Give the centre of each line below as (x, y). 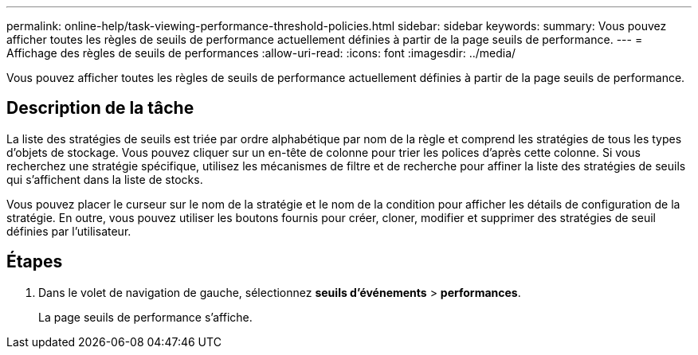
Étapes (35, 262)
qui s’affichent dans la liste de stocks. (105, 179)
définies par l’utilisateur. (69, 231)
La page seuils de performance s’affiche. (145, 317)
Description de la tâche (100, 108)
